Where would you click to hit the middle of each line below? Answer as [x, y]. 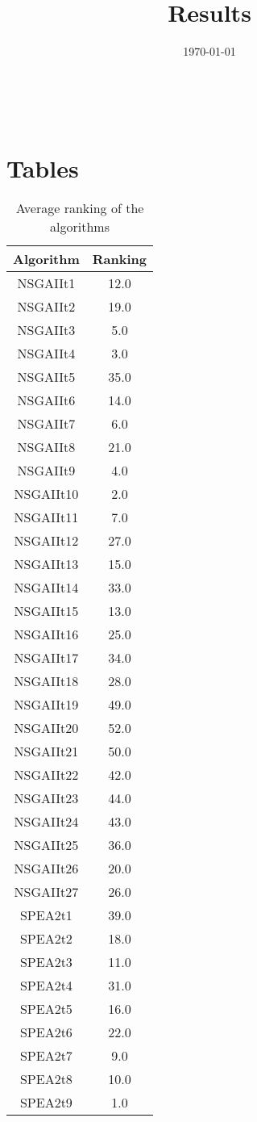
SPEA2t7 [46, 1056]
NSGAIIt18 [46, 681]
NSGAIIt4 [46, 354]
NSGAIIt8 [46, 447]
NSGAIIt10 [46, 494]
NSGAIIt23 [46, 798]
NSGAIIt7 [46, 424]
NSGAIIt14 [46, 588]
